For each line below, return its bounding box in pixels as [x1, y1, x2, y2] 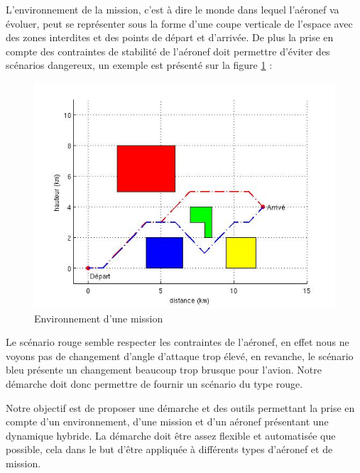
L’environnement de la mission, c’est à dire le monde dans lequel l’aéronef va [6, 2, 339, 16]
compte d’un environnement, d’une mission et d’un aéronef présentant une [6, 414, 329, 429]
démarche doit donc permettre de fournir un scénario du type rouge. [6, 376, 303, 391]
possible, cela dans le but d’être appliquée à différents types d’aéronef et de [6, 442, 333, 457]
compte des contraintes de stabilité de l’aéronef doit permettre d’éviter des [6, 43, 330, 58]
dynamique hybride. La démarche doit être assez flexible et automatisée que [6, 428, 336, 442]
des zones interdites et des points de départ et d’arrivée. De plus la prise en [6, 30, 334, 45]
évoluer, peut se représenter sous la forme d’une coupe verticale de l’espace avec [6, 16, 353, 31]
